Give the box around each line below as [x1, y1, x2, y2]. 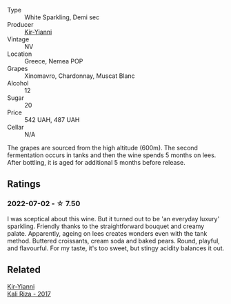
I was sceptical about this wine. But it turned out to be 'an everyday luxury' [7, 214, 220, 223]
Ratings [7, 179, 41, 190]
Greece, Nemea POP [24, 57, 83, 65]
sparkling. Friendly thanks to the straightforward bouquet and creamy [7, 222, 205, 230]
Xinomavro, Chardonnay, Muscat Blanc [24, 72, 136, 80]
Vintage [7, 35, 30, 43]
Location [7, 50, 32, 58]
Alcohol [7, 79, 29, 87]
